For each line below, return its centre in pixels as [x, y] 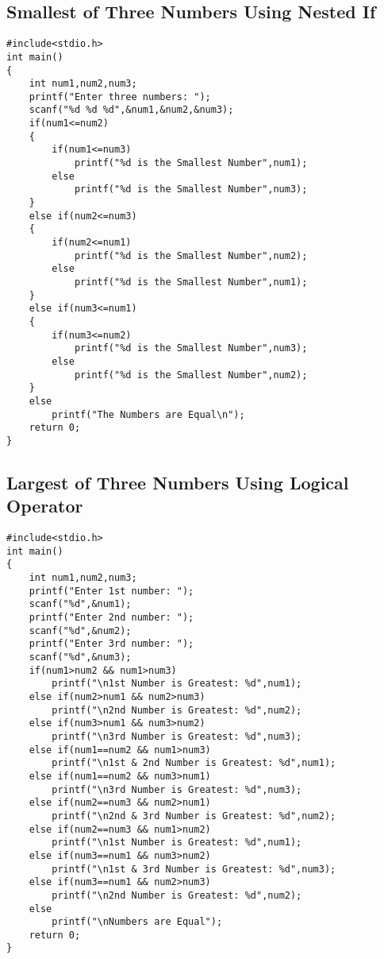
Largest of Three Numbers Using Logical [178, 482]
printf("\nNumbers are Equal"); [137, 922]
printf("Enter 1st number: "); [111, 591]
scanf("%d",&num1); [80, 604]
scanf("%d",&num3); [80, 657]
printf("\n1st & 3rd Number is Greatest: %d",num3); [194, 869]
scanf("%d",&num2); [80, 630]
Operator [45, 506]
